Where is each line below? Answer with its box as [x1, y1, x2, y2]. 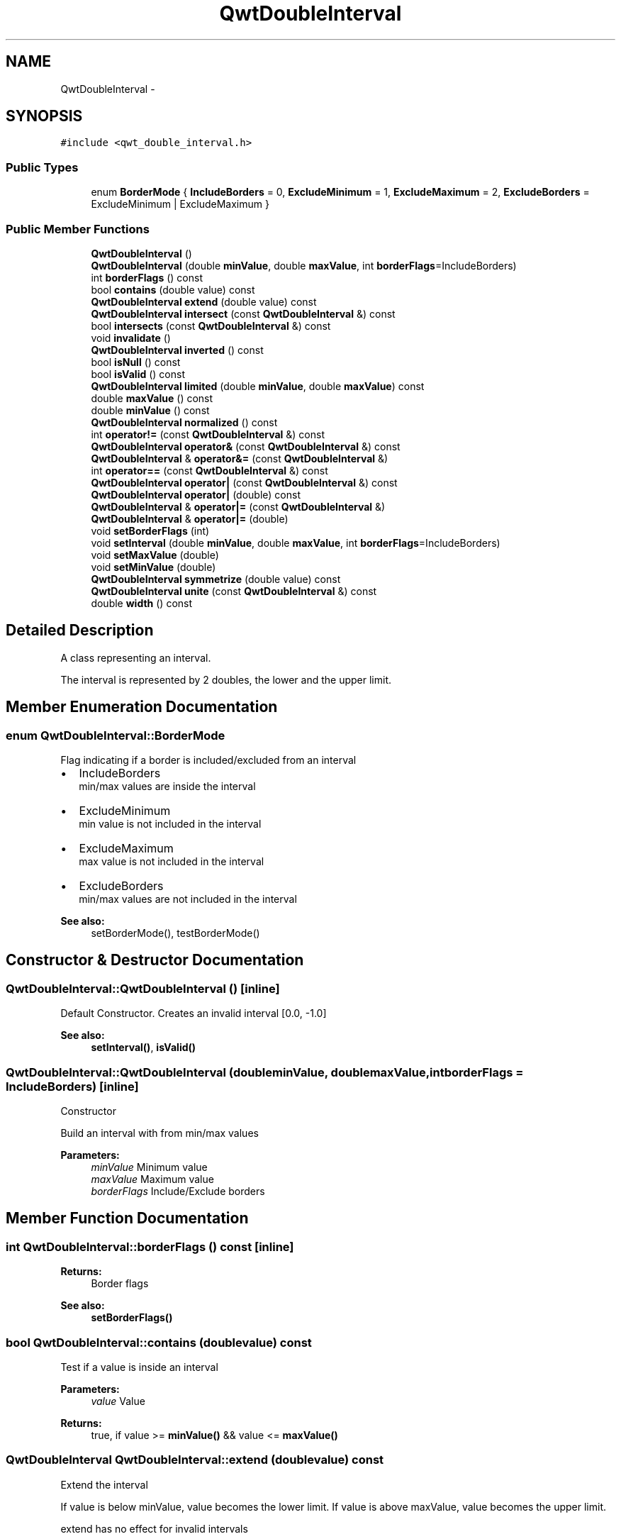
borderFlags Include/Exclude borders [91, 1184, 265, 1197]
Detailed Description [6, 621, 154, 640]
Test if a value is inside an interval [60, 1360, 218, 1373]
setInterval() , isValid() [91, 1041, 196, 1054]
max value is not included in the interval [79, 855, 264, 867]
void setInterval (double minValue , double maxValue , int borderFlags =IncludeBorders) [91, 536, 500, 549]
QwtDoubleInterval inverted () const [91, 343, 264, 356]
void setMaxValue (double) [91, 548, 219, 561]
